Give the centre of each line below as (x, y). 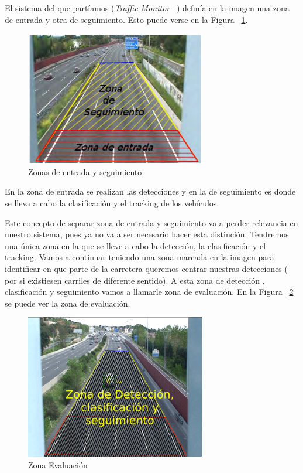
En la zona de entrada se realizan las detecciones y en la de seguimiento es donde (150, 191)
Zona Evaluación (58, 465)
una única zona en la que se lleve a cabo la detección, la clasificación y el (135, 245)
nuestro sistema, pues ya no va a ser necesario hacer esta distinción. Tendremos (147, 234)
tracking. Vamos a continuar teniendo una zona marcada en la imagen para (140, 257)
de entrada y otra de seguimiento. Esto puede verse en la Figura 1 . (126, 19)
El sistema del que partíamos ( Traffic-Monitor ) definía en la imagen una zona (147, 8)
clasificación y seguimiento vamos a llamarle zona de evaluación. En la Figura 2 (149, 292)
